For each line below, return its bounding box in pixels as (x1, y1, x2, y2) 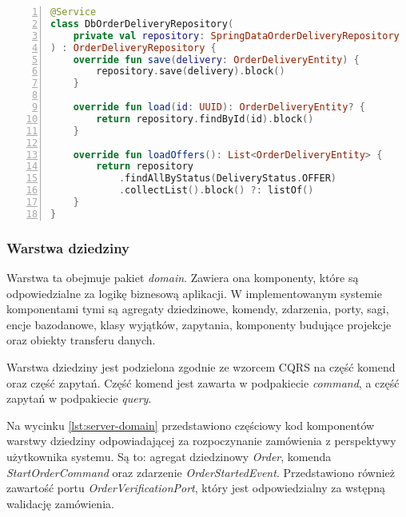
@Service (50, 6, 97, 18)
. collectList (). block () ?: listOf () (118, 185, 314, 197)
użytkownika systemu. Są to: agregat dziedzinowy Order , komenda (6, 447, 332, 464)
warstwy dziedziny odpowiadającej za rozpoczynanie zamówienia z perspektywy (6, 432, 396, 449)
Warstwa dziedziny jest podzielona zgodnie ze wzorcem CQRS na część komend (6, 358, 396, 375)
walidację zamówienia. (6, 495, 114, 511)
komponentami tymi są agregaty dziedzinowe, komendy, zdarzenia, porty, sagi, (6, 300, 389, 317)
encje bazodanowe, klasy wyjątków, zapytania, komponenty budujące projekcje (6, 316, 392, 332)
